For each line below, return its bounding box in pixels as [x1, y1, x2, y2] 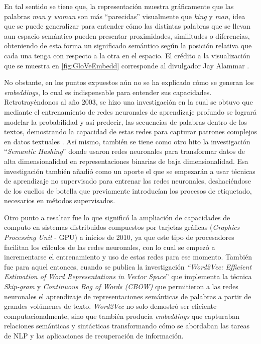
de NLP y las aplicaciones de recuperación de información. [4, 330, 184, 340]
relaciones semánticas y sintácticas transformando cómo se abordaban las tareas [4, 320, 249, 331]
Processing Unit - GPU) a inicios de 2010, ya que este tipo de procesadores [4, 232, 234, 242]
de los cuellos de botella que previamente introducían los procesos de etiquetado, [4, 185, 252, 196]
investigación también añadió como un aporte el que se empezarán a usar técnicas [4, 165, 255, 176]
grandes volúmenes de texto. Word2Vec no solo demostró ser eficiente [4, 301, 217, 311]
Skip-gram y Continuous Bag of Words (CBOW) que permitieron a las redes [4, 281, 238, 292]
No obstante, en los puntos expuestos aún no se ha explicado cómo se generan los [4, 77, 254, 88]
